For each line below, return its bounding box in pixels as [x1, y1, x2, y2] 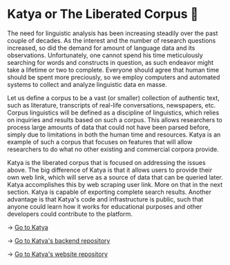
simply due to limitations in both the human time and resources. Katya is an [7, 130, 221, 139]
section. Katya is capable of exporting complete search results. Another [7, 188, 212, 196]
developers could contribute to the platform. [7, 210, 133, 218]
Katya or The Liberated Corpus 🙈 [7, 6, 199, 22]
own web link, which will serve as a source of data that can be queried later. [7, 173, 223, 181]
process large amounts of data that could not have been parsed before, [7, 123, 211, 131]
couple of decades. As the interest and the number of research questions [7, 36, 216, 44]
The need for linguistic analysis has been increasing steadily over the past [7, 29, 218, 37]
